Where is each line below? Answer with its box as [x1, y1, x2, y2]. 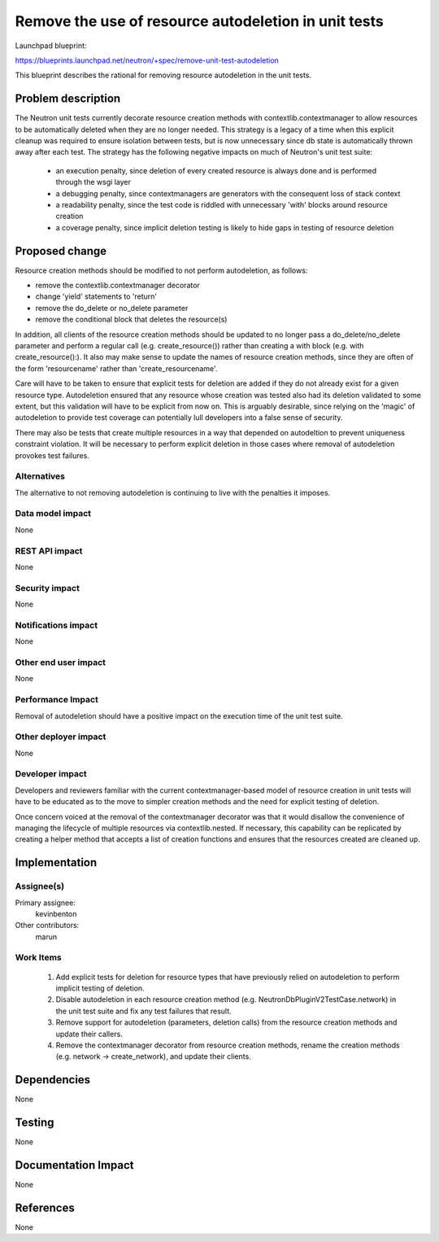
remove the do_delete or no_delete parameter [35, 303, 189, 313]
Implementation [15, 855, 98, 870]
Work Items [15, 952, 62, 964]
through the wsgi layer [55, 177, 132, 187]
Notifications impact [15, 619, 98, 631]
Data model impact [15, 508, 92, 519]
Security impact [15, 582, 80, 593]
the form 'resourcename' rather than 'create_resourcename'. [15, 363, 218, 374]
